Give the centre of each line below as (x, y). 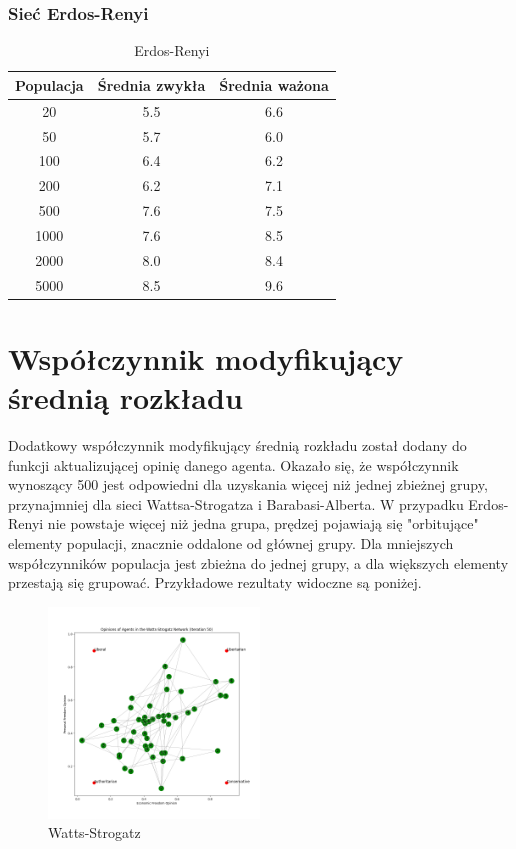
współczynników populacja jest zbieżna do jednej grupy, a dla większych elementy (258, 562)
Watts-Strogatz (94, 832)
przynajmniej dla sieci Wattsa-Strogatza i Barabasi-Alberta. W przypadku (236, 503)
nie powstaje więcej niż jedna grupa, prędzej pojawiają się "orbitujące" (263, 523)
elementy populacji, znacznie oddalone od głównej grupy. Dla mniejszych (231, 542)
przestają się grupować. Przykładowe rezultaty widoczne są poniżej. (215, 582)
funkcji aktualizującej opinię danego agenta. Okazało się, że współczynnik (233, 464)
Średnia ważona (274, 84)
